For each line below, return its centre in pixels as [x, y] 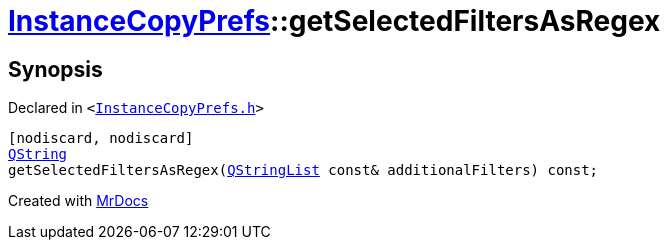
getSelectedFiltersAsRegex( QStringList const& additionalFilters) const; [303, 170]
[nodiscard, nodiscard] [101, 138]
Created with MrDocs [78, 201]
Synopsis [55, 69]
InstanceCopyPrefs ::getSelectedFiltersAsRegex [334, 21]
